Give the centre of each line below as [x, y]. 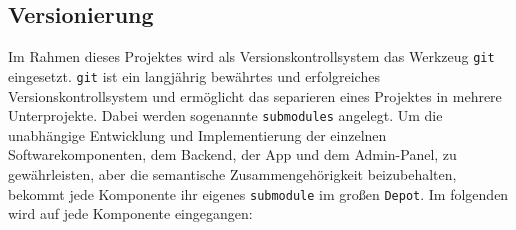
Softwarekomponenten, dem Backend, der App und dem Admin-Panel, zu [232, 154]
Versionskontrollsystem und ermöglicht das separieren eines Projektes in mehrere [255, 95]
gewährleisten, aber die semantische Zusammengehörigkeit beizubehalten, [232, 173]
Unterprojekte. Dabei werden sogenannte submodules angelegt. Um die [225, 115]
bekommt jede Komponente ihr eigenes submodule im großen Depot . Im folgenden [258, 193]
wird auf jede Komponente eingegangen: [130, 213]
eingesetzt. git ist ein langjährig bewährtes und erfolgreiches [194, 75]
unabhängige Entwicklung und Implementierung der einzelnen [197, 134]
